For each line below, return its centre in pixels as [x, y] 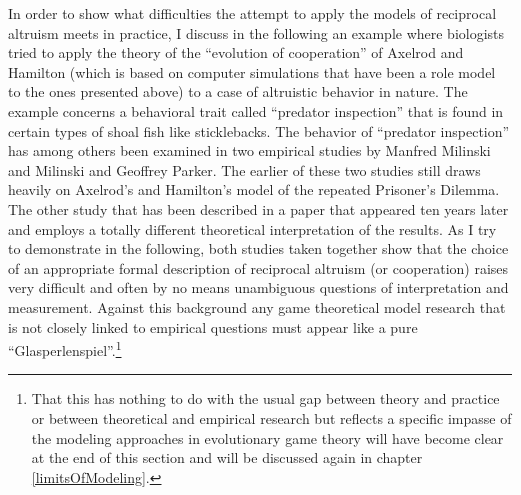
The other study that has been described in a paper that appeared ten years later [258, 208]
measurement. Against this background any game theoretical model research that [257, 306]
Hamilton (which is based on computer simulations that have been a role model [252, 71]
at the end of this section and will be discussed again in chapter [227, 457]
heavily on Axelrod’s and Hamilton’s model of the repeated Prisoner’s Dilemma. [254, 189]
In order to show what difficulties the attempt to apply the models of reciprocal [252, 13]
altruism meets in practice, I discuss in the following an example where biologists [256, 32]
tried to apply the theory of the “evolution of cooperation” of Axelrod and [236, 52]
